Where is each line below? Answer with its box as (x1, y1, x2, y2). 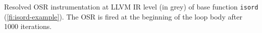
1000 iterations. (4, 21, 52, 31)
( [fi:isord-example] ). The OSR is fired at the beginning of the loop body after (4, 11, 242, 21)
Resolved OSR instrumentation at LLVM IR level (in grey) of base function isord (4, 1, 258, 11)
